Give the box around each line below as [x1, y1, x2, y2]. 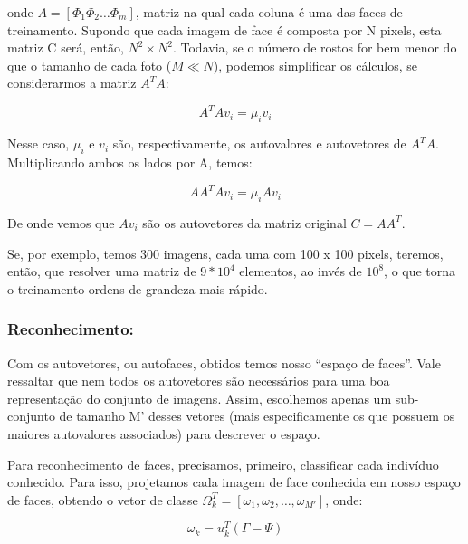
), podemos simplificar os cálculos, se [213, 55, 417, 74]
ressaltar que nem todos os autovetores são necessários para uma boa [7, 371, 390, 390]
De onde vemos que [7, 213, 115, 232]
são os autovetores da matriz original [142, 213, 347, 232]
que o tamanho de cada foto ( [7, 55, 172, 74]
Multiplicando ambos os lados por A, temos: [7, 153, 253, 172]
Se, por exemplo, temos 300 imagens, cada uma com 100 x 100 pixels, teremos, [7, 243, 444, 262]
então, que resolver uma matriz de [7, 262, 196, 281]
